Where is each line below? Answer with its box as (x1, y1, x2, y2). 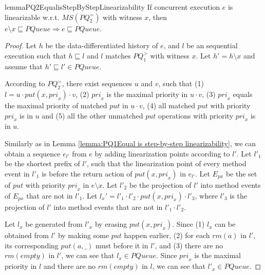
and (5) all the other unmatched (42, 110, 143, 121)
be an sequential (186, 40, 238, 51)
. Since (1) (172, 219, 205, 229)
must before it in (96, 240, 148, 250)
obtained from (5, 230, 49, 241)
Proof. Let (5, 40, 36, 51)
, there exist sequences (62, 78, 132, 89)
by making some (58, 230, 109, 241)
